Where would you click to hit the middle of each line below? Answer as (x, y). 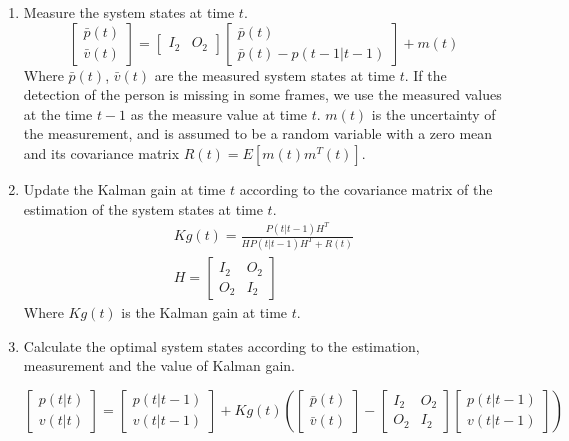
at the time (58, 113)
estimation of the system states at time (143, 208)
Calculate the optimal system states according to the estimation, (221, 345)
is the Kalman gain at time (204, 312)
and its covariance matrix (101, 152)
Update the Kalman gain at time (124, 188)
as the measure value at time (219, 113)
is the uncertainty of (433, 113)
